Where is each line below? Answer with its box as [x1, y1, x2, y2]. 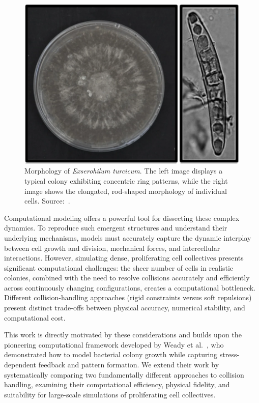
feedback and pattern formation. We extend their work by [38, 359, 219, 370]
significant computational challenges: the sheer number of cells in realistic [4, 262, 234, 273]
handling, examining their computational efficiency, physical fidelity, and [4, 379, 230, 390]
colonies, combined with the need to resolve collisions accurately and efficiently [4, 272, 250, 283]
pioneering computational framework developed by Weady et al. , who [4, 339, 224, 350]
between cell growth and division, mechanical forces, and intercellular [4, 242, 220, 253]
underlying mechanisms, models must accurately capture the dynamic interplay [4, 232, 251, 243]
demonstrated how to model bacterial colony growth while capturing [4, 349, 218, 360]
